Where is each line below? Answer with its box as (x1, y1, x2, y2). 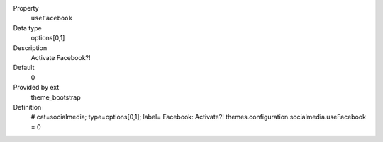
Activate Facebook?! (30, 53, 91, 61)
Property (13, 4, 39, 12)
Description (13, 43, 48, 52)
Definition (13, 102, 42, 111)
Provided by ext (13, 83, 60, 92)
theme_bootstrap (30, 93, 81, 102)
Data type (13, 23, 42, 32)
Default (13, 64, 35, 72)
